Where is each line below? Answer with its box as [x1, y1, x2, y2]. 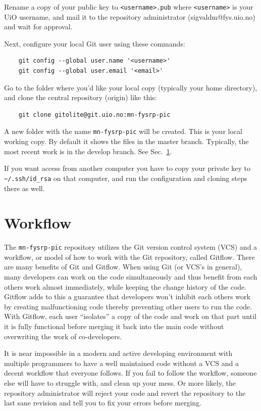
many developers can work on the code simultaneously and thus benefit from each [4, 271, 257, 282]
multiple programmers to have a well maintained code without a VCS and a [4, 357, 239, 368]
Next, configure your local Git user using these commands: [4, 38, 185, 49]
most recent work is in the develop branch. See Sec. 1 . [4, 146, 172, 156]
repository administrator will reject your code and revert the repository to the [4, 387, 246, 398]
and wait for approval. [4, 21, 73, 32]
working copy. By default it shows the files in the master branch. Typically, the [4, 136, 249, 147]
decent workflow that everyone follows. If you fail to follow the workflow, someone [4, 368, 257, 378]
